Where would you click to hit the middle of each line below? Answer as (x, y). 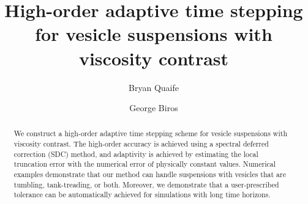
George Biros (154, 108)
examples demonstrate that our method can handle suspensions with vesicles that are (150, 174)
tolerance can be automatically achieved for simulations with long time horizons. (142, 195)
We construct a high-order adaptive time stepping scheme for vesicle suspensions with (150, 133)
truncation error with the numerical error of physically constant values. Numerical (145, 164)
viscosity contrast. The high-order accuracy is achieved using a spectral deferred (141, 144)
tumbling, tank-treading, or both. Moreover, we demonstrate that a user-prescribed (146, 184)
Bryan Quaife (154, 87)
